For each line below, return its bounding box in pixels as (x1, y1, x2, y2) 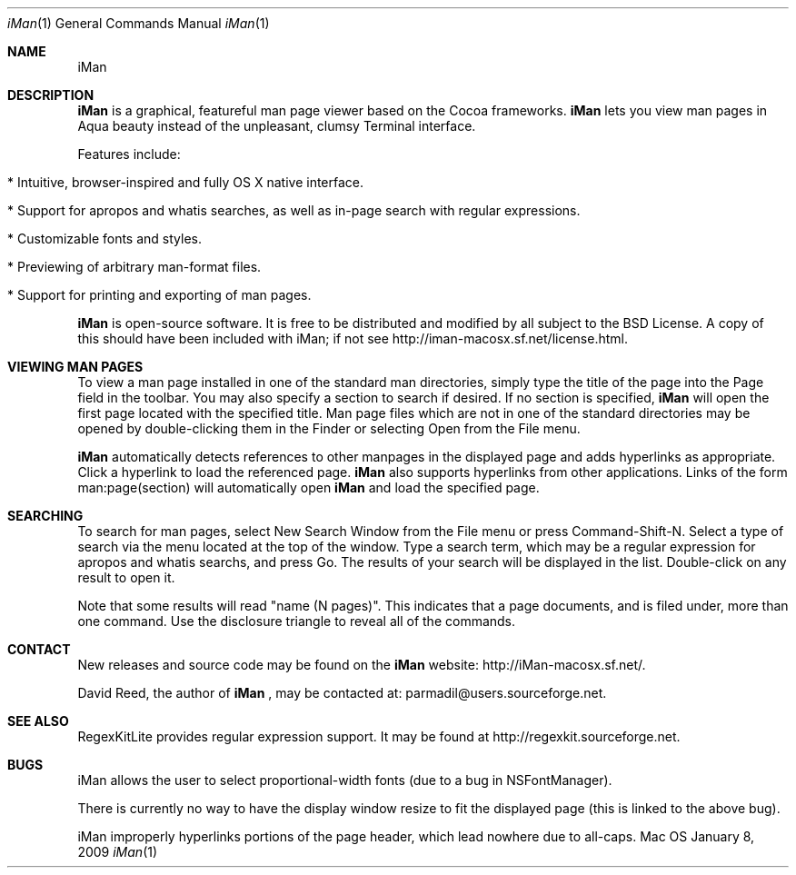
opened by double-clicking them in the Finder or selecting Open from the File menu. (77, 421, 581, 436)
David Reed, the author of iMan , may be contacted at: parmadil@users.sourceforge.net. (77, 685, 607, 701)
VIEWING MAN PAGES (7, 359, 144, 374)
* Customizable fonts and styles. (7, 231, 202, 246)
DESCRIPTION (7, 87, 95, 103)
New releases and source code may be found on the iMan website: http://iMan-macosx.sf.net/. (77, 657, 646, 672)
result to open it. (77, 570, 175, 585)
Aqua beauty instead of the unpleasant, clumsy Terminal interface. (77, 118, 476, 134)
